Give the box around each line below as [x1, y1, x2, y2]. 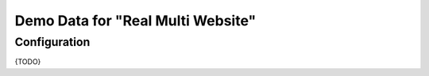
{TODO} [14, 57, 41, 66]
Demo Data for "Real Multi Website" [14, 12, 257, 29]
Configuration [14, 35, 91, 49]
